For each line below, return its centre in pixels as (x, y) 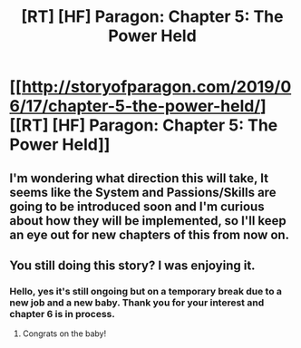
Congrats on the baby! (64, 333)
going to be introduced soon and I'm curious (137, 206)
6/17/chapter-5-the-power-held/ (135, 106)
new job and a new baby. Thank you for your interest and (137, 303)
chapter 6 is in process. (62, 314)
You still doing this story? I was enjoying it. (132, 265)
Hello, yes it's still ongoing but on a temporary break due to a (146, 291)
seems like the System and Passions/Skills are (143, 192)
